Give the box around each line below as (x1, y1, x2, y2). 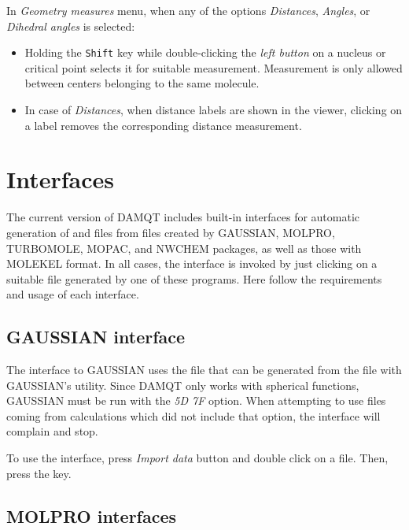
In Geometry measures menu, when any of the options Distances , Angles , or (6, 2, 370, 18)
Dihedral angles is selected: (6, 17, 135, 34)
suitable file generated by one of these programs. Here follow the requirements (6, 270, 382, 287)
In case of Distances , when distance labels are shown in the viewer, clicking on (24, 102, 403, 118)
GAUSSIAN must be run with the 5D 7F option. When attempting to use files (6, 392, 386, 409)
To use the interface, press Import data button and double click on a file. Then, (6, 450, 389, 466)
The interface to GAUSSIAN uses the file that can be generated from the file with (6, 361, 402, 378)
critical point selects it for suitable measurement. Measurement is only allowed (24, 59, 403, 76)
